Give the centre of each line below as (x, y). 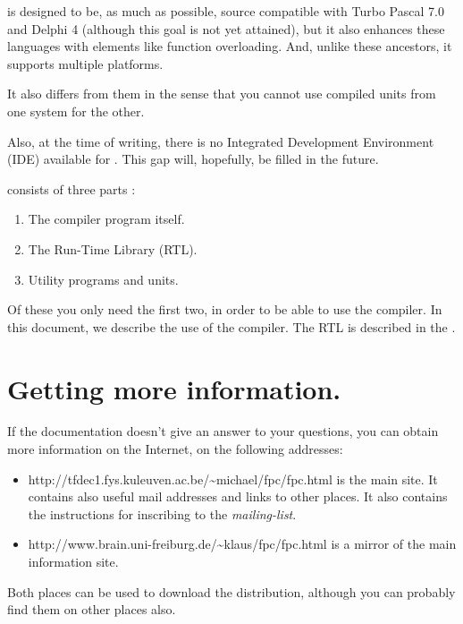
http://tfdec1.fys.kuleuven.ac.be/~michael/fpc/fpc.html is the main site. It (233, 479)
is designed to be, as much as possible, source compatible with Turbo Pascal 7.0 (226, 11)
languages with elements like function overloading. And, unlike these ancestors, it (230, 46)
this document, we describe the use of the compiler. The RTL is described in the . (231, 326)
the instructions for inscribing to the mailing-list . (162, 513)
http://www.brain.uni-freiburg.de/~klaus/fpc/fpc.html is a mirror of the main (242, 544)
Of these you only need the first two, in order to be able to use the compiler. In (225, 309)
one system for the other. (76, 111)
